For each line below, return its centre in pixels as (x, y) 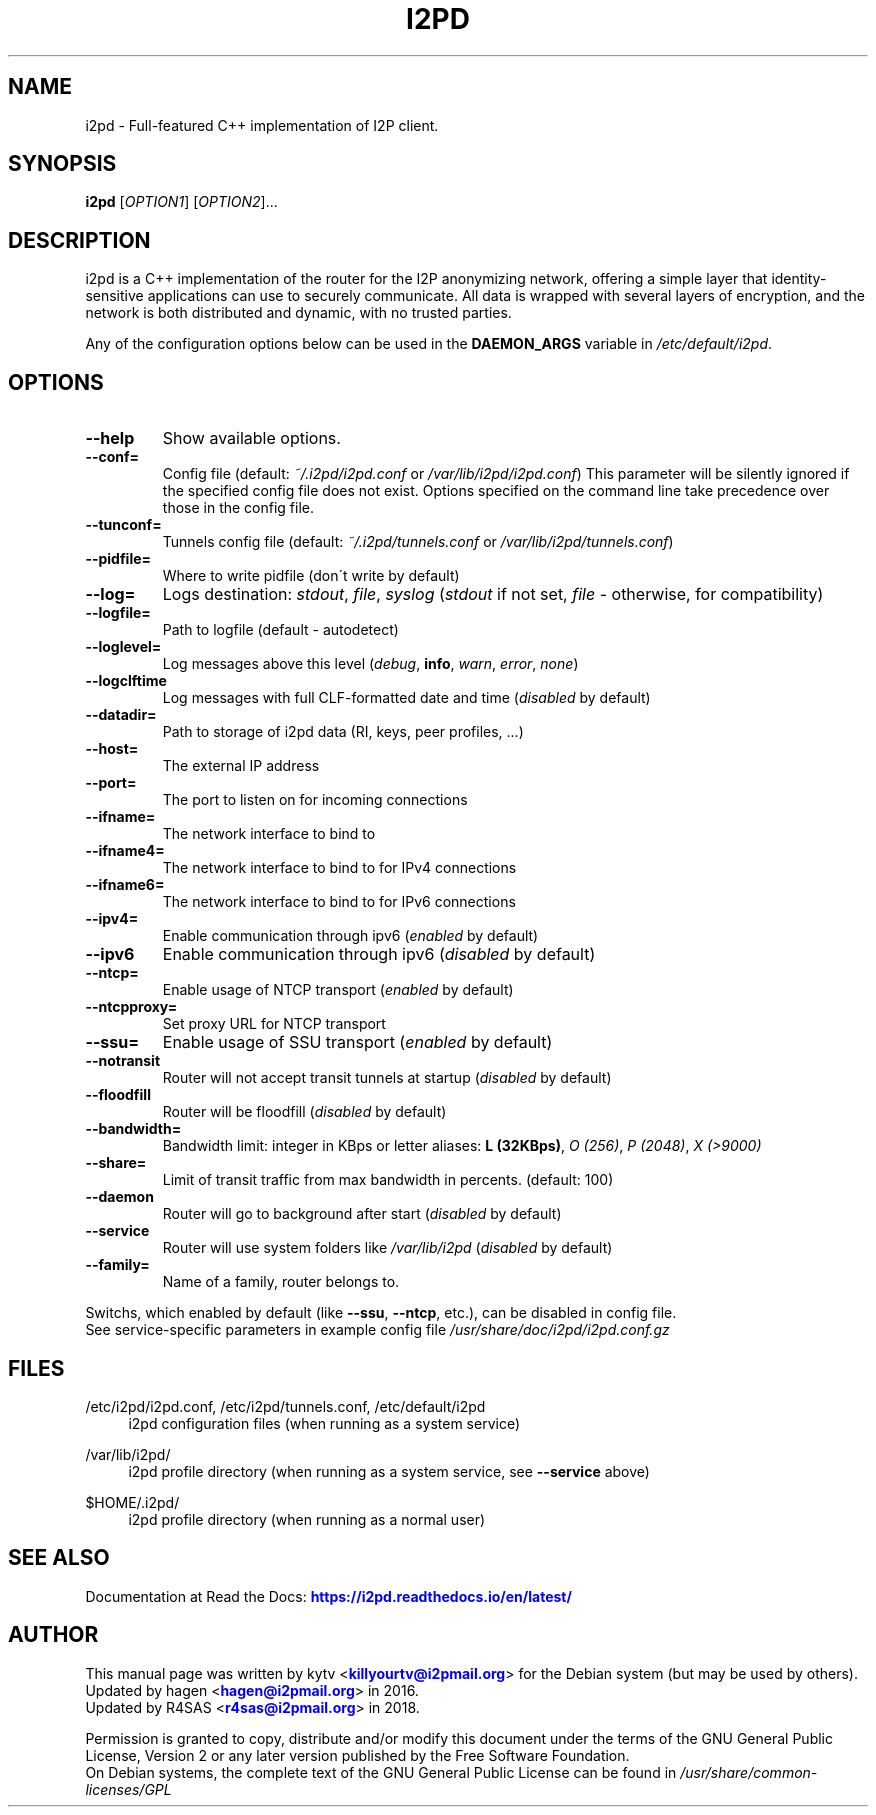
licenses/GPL (128, 1789)
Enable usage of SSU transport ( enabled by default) (357, 1042)
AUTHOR (53, 1635)
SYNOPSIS (62, 164)
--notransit (123, 1061)
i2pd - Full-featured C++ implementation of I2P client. (262, 125)
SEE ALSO (59, 1558)
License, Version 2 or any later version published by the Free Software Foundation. (357, 1755)
